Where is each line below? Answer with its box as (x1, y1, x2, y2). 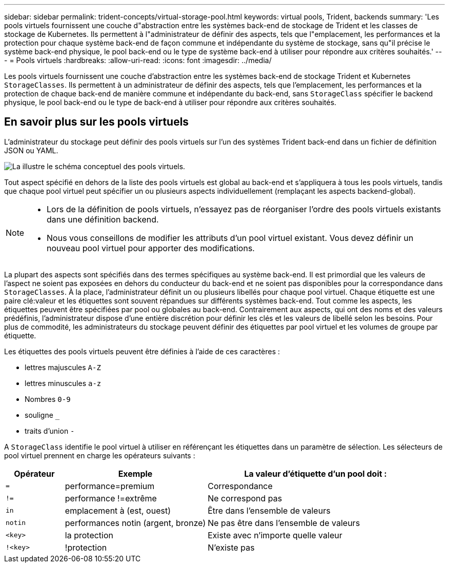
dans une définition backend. (47, 214, 159, 225)
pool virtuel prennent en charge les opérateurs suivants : (4, 451, 195, 460)
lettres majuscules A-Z (25, 362, 101, 372)
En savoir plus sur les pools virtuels (4, 115, 189, 129)
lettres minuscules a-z (25, 378, 101, 388)
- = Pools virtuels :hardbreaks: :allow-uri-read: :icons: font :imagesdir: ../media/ (4, 56, 272, 65)
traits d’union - (25, 426, 75, 435)
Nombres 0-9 (25, 394, 71, 403)
